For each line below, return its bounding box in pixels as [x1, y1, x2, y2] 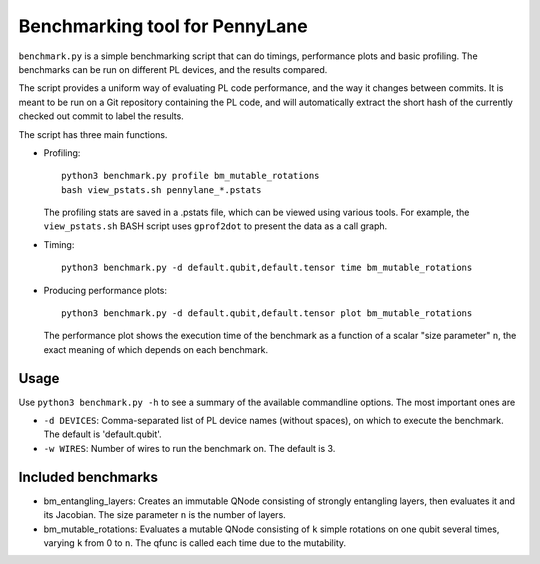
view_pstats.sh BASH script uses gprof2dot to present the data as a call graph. [43, 220, 388, 232]
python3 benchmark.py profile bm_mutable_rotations [61, 170, 320, 182]
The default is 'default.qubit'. [43, 428, 162, 440]
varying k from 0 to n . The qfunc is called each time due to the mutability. [43, 536, 347, 549]
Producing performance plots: [43, 284, 168, 296]
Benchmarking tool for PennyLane [18, 15, 309, 37]
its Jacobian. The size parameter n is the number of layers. [43, 509, 287, 521]
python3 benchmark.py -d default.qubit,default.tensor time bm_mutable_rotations [61, 262, 473, 274]
